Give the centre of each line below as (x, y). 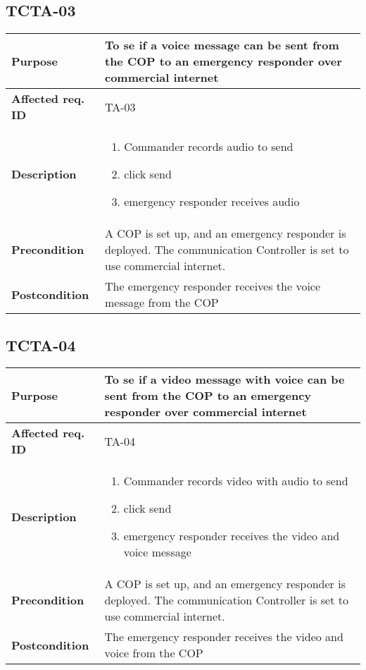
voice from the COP (154, 653)
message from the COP (162, 303)
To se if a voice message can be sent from (222, 45)
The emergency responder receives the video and (224, 637)
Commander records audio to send (209, 147)
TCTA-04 (41, 345)
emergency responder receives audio (212, 202)
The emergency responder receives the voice (213, 286)
